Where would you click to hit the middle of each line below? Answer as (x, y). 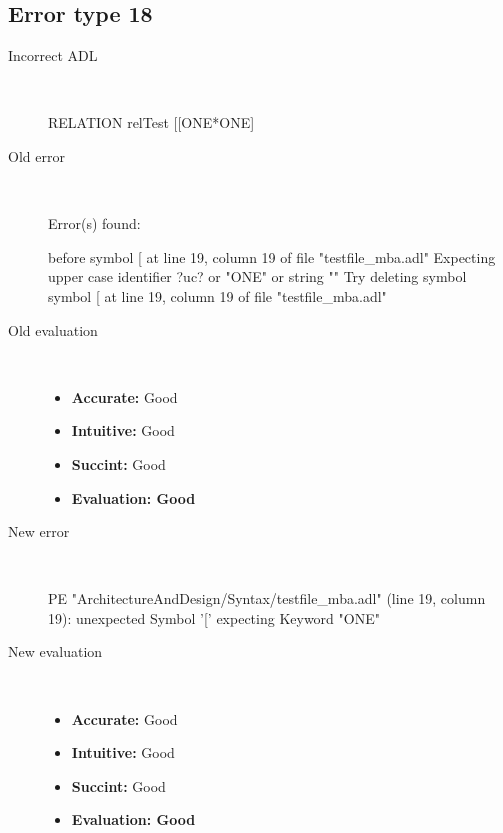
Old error (36, 155)
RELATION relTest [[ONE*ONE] (151, 122)
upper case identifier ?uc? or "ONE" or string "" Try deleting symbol (257, 276)
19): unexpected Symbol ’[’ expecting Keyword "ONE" (214, 617)
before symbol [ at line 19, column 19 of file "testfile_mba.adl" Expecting (272, 256)
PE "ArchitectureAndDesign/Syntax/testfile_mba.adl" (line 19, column (267, 598)
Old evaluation (53, 329)
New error (39, 531)
